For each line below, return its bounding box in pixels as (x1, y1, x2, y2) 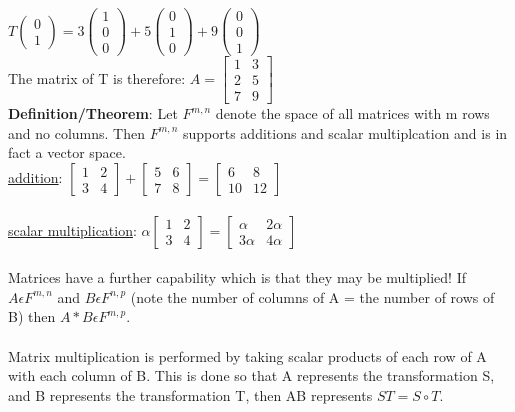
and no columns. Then (8, 122, 145, 143)
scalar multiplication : (8, 219, 137, 240)
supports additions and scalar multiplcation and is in (182, 122, 508, 143)
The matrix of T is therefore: (8, 67, 186, 88)
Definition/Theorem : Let (8, 103, 178, 124)
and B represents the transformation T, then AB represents (8, 384, 373, 405)
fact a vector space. (8, 142, 126, 163)
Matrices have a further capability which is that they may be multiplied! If (8, 267, 467, 288)
